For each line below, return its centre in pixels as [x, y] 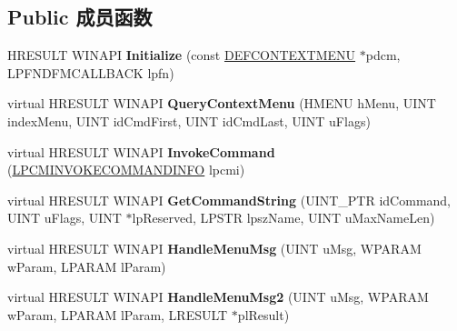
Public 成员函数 [80, 17]
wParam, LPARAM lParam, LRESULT [118, 314]
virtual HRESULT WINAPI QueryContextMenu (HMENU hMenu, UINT [222, 103]
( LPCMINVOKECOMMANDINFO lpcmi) [126, 170]
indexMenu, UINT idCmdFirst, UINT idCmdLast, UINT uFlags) [189, 120]
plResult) [263, 314]
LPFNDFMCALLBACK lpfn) [91, 72]
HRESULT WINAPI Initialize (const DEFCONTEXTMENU [182, 55]
